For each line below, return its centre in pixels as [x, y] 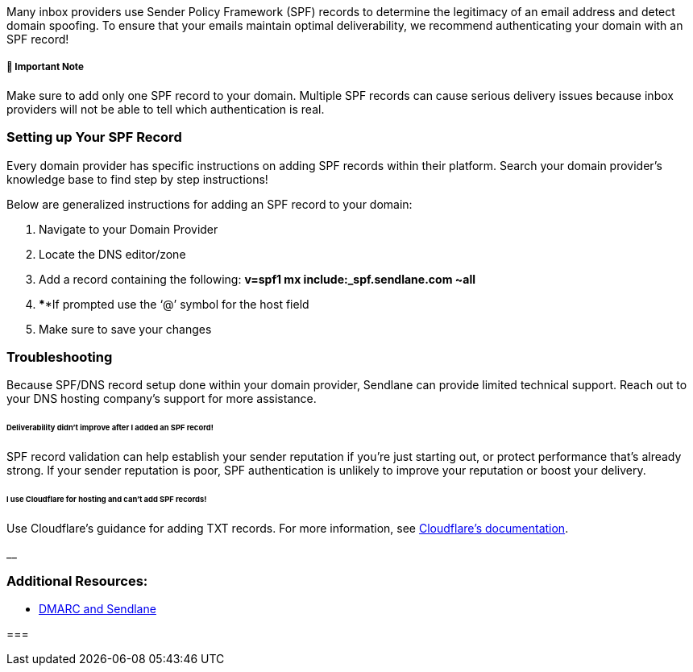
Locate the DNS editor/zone [112, 254]
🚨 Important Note [45, 67]
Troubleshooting [60, 357]
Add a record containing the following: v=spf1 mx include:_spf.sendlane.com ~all [257, 279]
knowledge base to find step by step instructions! [137, 179]
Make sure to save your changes [125, 329]
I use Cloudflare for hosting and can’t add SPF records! [107, 499]
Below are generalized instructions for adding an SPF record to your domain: [210, 204]
